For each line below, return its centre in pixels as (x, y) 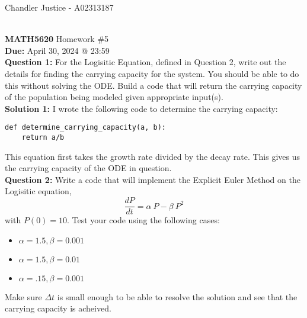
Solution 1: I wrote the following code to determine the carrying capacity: (141, 108)
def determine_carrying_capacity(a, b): (86, 128)
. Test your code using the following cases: (143, 220)
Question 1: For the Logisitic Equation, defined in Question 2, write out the (145, 62)
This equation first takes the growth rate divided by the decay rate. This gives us (152, 156)
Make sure (23, 296)
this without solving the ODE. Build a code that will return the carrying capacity (153, 85)
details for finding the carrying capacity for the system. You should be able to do (152, 73)
